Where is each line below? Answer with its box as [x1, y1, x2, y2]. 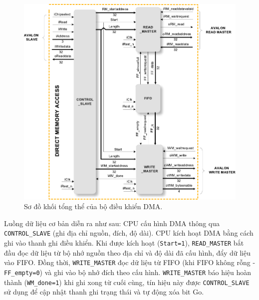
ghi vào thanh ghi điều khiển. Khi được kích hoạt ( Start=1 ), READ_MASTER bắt [4, 238, 244, 248]
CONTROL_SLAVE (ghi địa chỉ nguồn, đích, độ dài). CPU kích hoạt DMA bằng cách [4, 228, 254, 238]
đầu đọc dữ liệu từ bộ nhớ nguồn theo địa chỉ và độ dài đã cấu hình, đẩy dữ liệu [4, 247, 251, 258]
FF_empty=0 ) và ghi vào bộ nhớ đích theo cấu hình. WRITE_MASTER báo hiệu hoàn [4, 267, 252, 278]
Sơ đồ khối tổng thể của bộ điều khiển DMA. [24, 201, 163, 212]
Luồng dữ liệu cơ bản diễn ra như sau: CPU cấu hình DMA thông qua [4, 218, 220, 228]
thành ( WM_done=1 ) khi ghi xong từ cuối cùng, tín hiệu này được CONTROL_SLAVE [4, 277, 250, 287]
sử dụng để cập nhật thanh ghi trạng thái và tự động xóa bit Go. [4, 287, 204, 297]
